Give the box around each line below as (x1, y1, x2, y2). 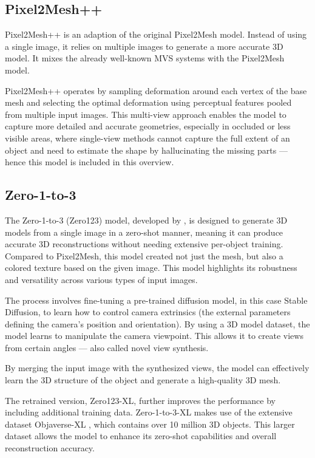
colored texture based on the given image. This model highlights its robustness (5, 261, 297, 274)
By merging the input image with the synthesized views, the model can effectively (5, 361, 310, 374)
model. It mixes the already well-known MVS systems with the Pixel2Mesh (5, 52, 285, 64)
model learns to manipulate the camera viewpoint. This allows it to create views (5, 329, 303, 342)
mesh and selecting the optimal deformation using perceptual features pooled (5, 96, 292, 109)
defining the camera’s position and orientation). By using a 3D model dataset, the (5, 317, 310, 330)
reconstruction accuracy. (5, 442, 95, 454)
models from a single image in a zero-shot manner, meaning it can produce (5, 225, 283, 238)
